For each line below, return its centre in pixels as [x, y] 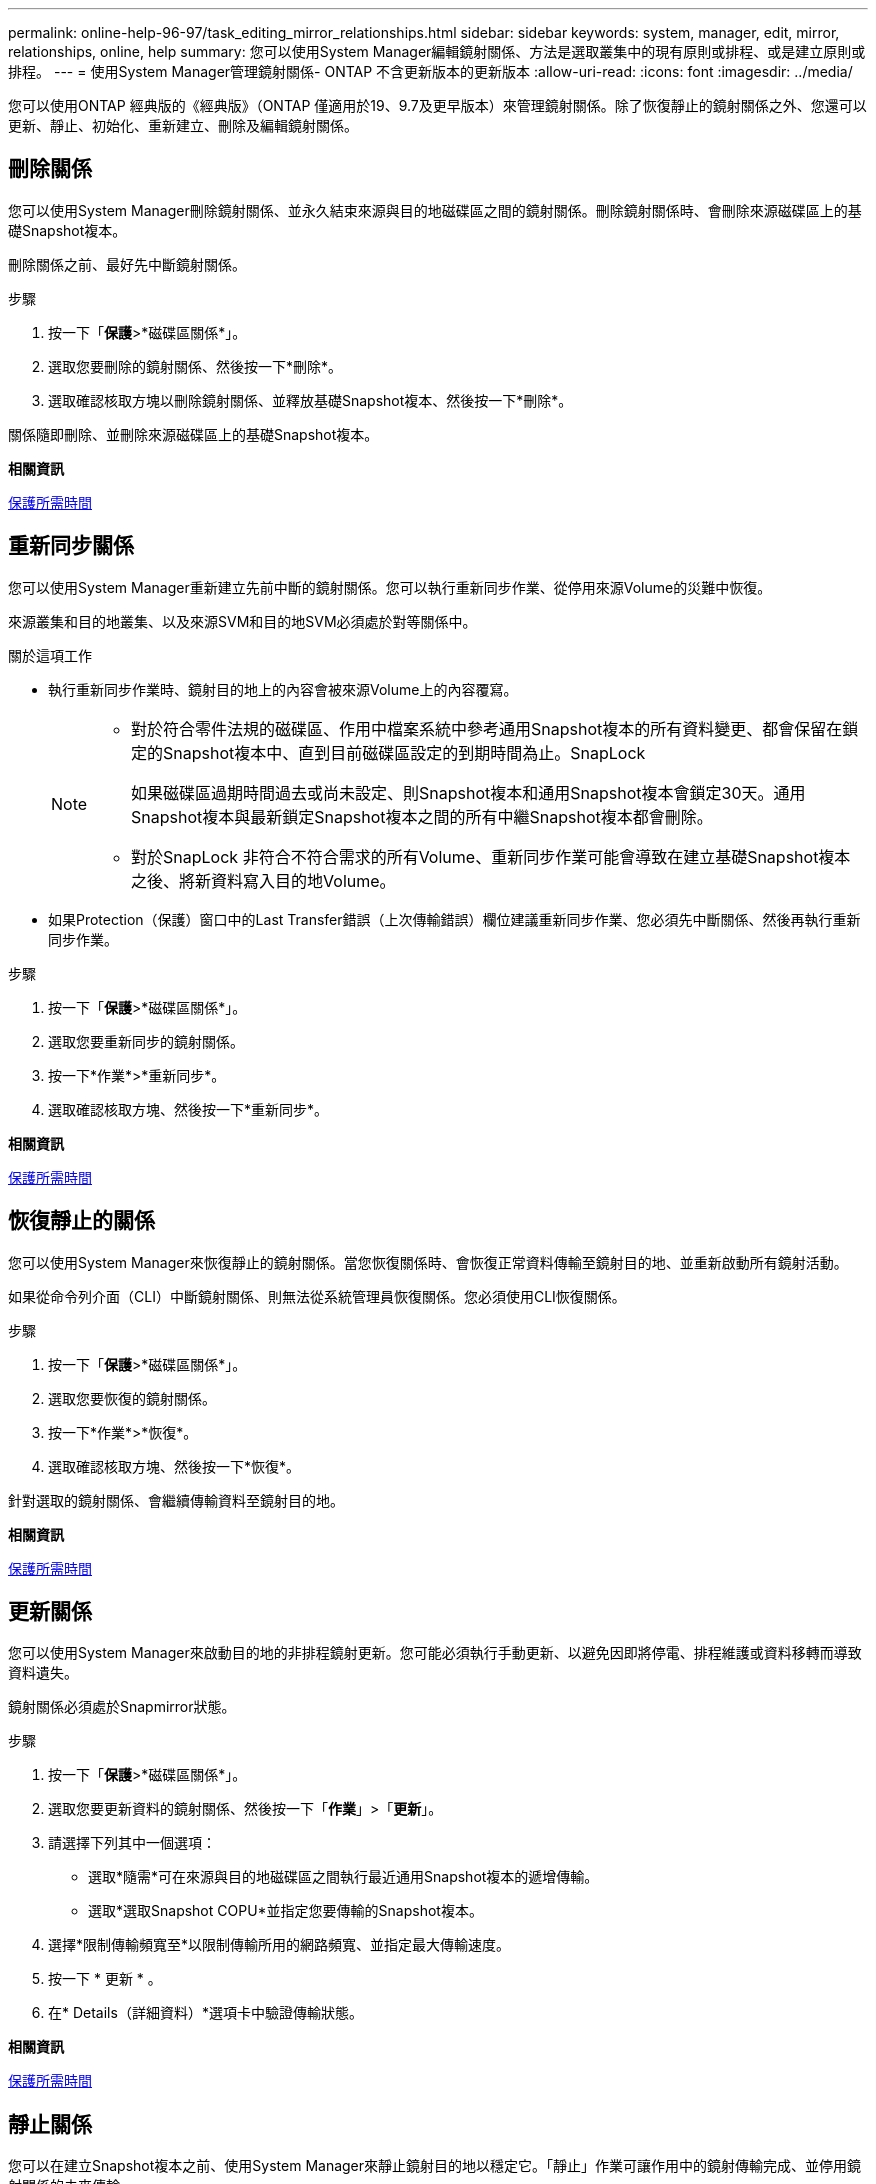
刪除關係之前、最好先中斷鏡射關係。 [127, 264]
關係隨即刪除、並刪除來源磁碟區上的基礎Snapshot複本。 [193, 434]
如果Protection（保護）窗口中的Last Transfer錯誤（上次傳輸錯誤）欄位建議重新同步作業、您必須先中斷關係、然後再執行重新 [454, 919]
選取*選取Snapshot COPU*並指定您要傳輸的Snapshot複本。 [285, 1911]
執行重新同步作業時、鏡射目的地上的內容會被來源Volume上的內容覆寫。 [283, 689]
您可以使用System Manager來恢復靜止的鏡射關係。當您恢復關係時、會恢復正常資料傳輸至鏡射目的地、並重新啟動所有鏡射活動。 [428, 1262]
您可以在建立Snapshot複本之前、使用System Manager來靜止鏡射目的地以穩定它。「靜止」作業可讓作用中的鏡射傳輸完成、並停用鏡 [435, 2166]
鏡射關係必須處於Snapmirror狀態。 [122, 1707]
